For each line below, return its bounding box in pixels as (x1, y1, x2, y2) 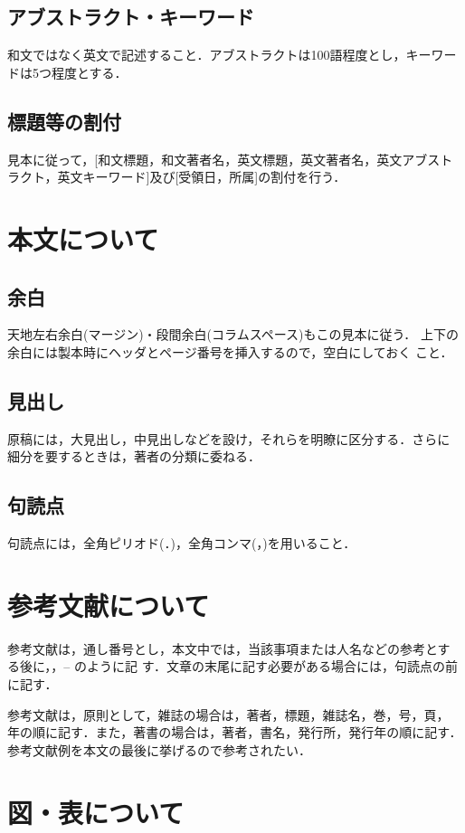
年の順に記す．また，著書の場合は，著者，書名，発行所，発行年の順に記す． (7, 723, 462, 742)
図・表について (7, 793, 185, 830)
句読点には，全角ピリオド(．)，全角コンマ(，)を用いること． (7, 534, 356, 553)
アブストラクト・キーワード (7, 3, 254, 31)
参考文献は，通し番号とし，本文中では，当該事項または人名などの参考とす (7, 639, 451, 658)
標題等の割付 (7, 107, 121, 135)
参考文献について (7, 586, 210, 623)
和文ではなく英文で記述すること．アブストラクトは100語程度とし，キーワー (7, 45, 457, 64)
